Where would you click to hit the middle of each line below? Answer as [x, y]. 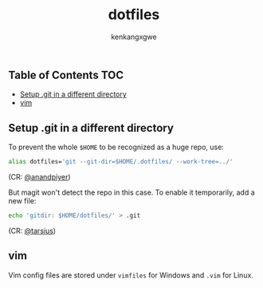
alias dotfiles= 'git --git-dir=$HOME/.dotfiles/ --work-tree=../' [121, 162]
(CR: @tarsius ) [32, 231]
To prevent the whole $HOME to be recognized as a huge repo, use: [116, 147]
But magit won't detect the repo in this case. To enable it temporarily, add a [131, 192]
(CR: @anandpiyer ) [39, 177]
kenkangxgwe [134, 37]
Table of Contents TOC [66, 75]
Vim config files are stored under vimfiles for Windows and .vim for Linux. [131, 275]
